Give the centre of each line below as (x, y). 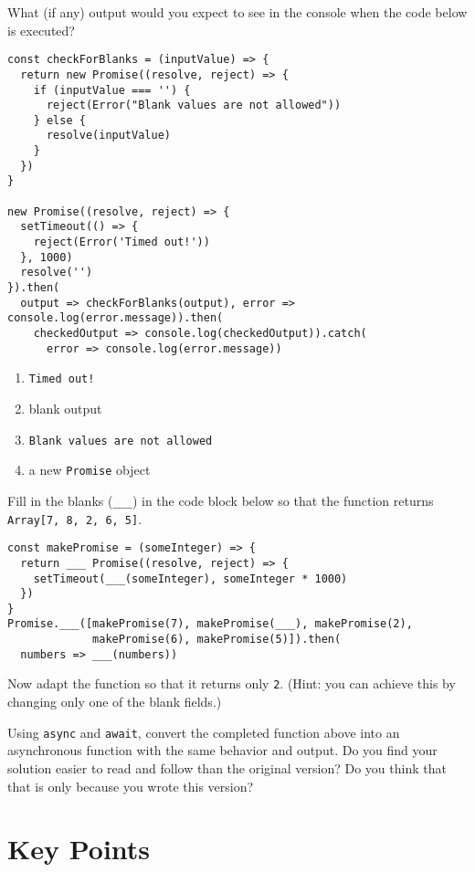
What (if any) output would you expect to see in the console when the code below (237, 12)
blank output (65, 408)
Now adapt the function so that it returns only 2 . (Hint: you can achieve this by (232, 683)
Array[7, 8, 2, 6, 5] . (75, 518)
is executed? (41, 30)
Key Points (79, 849)
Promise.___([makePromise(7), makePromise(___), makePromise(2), (210, 624)
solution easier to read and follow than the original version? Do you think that (227, 767)
